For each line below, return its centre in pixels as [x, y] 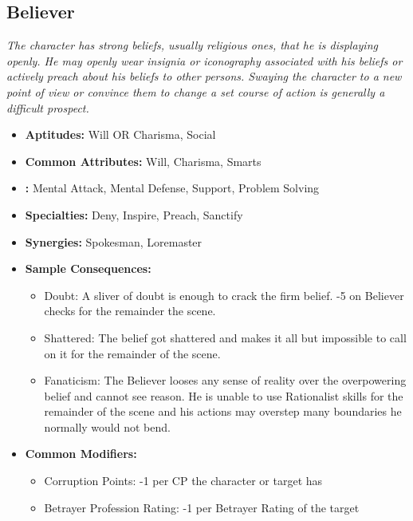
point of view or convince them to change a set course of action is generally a [196, 91]
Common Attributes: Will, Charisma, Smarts [143, 161]
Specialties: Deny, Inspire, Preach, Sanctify [134, 214]
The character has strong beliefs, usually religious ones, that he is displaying [192, 45]
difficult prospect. [48, 107]
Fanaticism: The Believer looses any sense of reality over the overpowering [225, 380]
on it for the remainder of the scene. [132, 353]
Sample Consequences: [88, 268]
